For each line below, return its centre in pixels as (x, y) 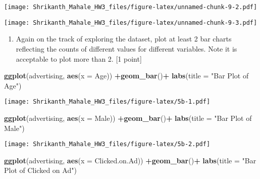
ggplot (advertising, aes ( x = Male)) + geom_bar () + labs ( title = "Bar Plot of (128, 118)
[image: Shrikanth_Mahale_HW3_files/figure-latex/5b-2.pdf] (107, 144)
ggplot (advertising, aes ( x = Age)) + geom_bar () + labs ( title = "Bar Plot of (126, 76)
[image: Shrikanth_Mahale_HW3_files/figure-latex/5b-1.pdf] (107, 102)
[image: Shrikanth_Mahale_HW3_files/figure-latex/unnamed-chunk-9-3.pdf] (131, 23)
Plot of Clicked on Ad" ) (40, 170)
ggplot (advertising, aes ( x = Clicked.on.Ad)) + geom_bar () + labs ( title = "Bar (130, 160)
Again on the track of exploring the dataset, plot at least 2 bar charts (124, 39)
